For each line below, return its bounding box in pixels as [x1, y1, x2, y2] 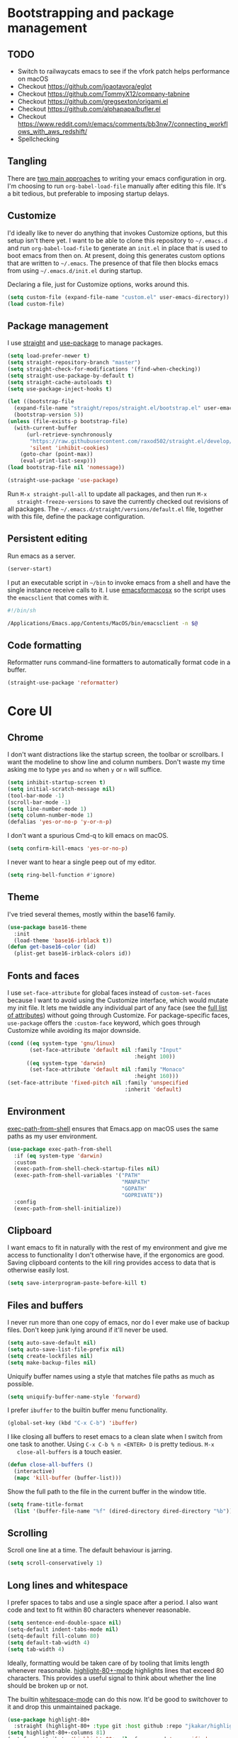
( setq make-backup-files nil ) [7, 1359, 97, 1366]
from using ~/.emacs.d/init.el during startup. [7, 266, 143, 274]
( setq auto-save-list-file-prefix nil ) [7, 1345, 125, 1353]
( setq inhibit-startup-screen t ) [7, 779, 106, 786]
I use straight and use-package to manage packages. [7, 339, 164, 347]
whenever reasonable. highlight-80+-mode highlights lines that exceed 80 [7, 1666, 225, 1674]
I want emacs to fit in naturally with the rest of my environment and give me [7, 1243, 227, 1252]
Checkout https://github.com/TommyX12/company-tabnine [17, 90, 190, 98]
